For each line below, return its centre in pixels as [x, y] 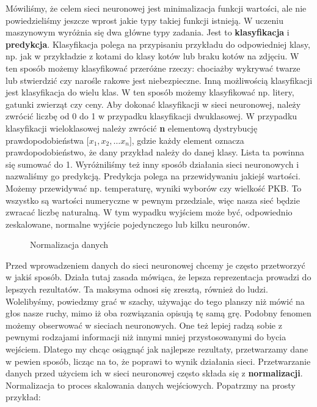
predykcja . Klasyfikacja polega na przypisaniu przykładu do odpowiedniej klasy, [158, 44]
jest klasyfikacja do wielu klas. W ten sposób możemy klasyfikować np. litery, [150, 92]
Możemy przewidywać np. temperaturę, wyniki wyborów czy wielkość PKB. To [154, 188]
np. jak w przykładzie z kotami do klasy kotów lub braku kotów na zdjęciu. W [152, 56]
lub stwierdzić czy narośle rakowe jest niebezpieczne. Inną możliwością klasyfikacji [159, 80]
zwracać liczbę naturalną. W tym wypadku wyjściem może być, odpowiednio [149, 212]
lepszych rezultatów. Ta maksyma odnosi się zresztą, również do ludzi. [137, 289]
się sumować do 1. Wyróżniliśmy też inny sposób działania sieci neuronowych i [152, 164]
